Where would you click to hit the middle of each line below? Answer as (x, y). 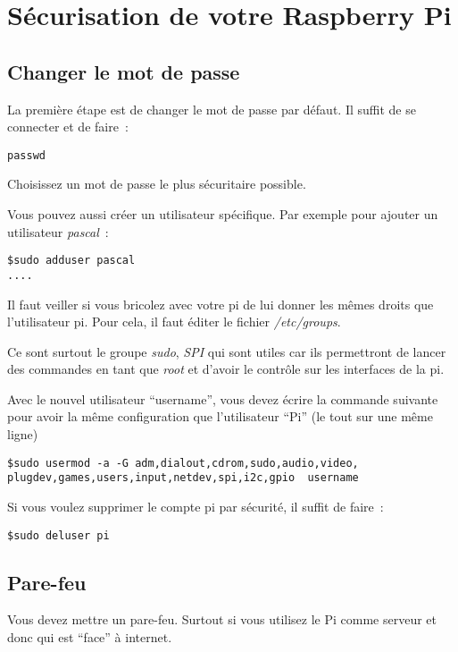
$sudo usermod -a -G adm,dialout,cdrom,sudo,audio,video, (183, 463)
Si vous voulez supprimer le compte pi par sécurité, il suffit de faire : (196, 506)
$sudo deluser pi (58, 535)
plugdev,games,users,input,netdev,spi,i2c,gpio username (183, 478)
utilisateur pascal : (58, 231)
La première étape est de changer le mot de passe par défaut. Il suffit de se (212, 109)
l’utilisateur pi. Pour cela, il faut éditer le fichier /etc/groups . (174, 322)
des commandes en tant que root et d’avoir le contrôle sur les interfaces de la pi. (226, 369)
